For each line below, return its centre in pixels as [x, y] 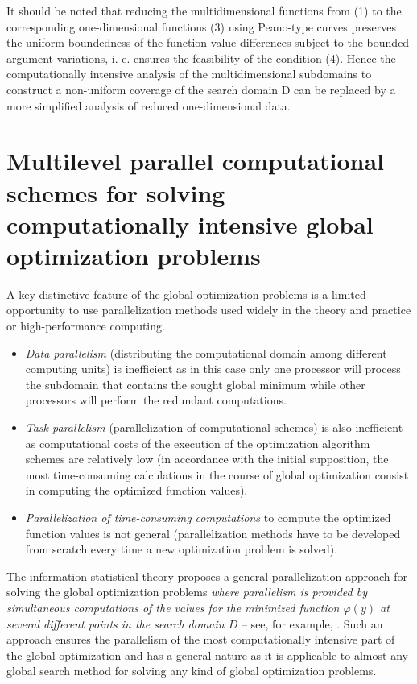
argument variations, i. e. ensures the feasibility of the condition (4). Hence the [201, 58]
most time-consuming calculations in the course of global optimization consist [217, 474]
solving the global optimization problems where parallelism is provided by [187, 592]
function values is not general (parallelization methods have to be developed [213, 533]
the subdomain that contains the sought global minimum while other [195, 384]
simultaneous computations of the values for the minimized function [173, 607]
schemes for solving [116, 192]
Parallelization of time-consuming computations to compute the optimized [208, 517]
